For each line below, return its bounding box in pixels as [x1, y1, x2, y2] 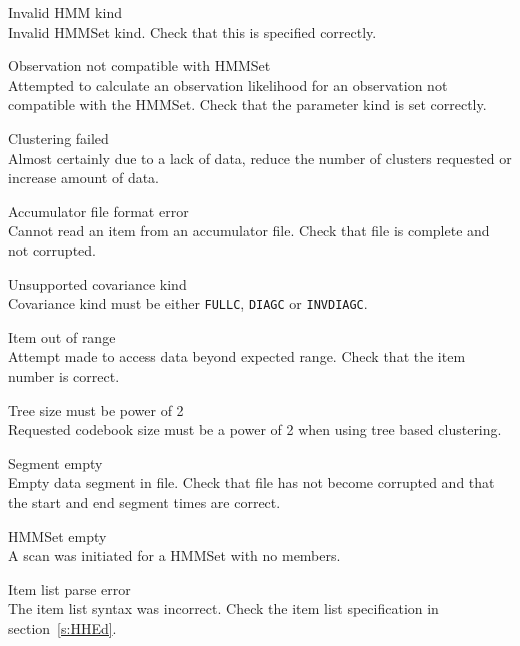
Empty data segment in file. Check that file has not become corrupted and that [8, 472, 495, 493]
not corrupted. [8, 239, 96, 260]
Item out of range [8, 326, 116, 347]
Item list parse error [8, 578, 131, 599]
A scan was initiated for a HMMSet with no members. [8, 545, 341, 566]
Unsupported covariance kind [8, 273, 187, 294]
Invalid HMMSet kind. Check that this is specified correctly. [8, 21, 377, 42]
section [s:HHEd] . [8, 617, 117, 638]
